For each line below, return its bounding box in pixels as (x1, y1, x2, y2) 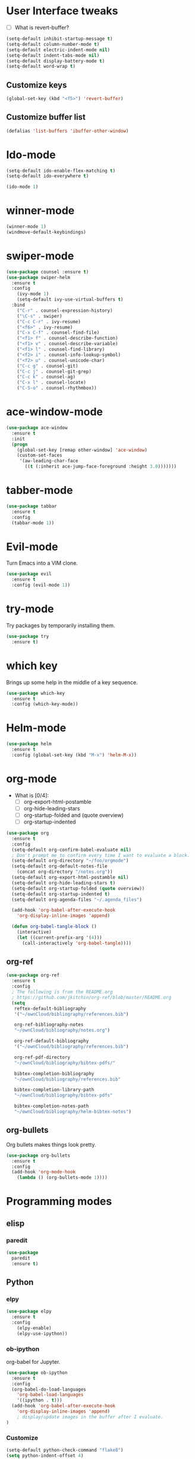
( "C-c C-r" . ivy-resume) (17, 318, 81, 325)
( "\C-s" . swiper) (17, 313, 62, 319)
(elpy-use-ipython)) (17, 1330, 68, 1336)
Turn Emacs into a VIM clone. (6, 559, 78, 566)
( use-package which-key (6, 690, 65, 696)
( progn (11, 442, 28, 447)
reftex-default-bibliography (14, 1006, 86, 1012)
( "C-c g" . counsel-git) (17, 363, 78, 369)
